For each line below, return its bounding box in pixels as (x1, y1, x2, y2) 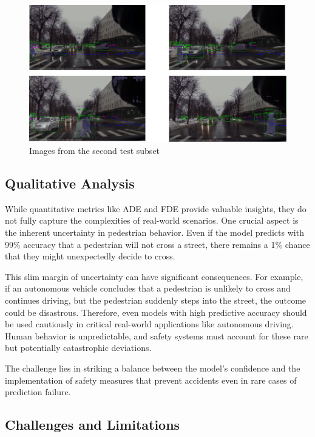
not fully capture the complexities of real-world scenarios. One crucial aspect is (5, 214, 299, 227)
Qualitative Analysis (5, 174, 135, 192)
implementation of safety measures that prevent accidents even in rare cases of (5, 373, 297, 386)
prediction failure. (5, 385, 71, 398)
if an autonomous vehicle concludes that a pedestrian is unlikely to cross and (5, 282, 291, 295)
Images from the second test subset (29, 144, 160, 157)
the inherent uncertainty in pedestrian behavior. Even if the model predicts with (5, 226, 304, 238)
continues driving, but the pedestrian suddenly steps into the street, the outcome (5, 293, 307, 306)
